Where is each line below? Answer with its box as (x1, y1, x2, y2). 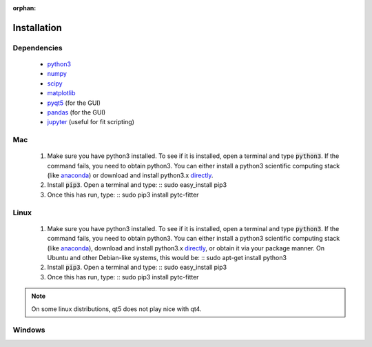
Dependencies (12, 43, 63, 52)
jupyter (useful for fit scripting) (47, 118, 134, 126)
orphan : (12, 4, 37, 12)
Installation (12, 21, 62, 34)
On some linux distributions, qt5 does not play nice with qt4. (31, 304, 202, 313)
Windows (12, 325, 45, 335)
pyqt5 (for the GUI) (47, 99, 101, 107)
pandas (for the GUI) (47, 108, 106, 117)
